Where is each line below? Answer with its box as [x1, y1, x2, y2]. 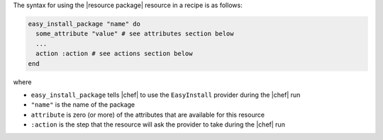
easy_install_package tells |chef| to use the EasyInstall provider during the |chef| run [30, 91, 301, 99]
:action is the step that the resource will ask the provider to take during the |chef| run [30, 120, 285, 129]
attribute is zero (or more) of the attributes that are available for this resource [30, 110, 265, 119]
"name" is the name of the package [30, 100, 135, 109]
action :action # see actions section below [35, 49, 193, 58]
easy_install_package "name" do [28, 20, 141, 28]
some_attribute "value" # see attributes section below [35, 30, 234, 38]
